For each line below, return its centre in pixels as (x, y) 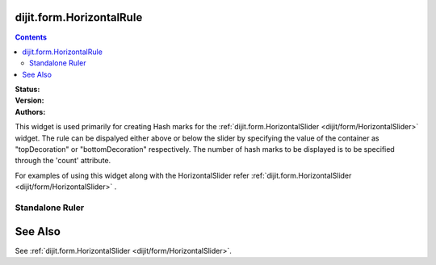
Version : (29, 100)
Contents (31, 37)
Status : (27, 90)
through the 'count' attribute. (63, 161)
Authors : (30, 111)
